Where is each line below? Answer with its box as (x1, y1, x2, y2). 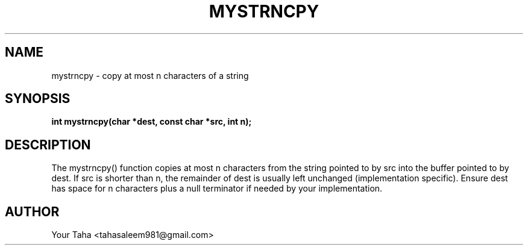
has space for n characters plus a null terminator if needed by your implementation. (51, 183, 383, 194)
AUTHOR (5, 204, 60, 219)
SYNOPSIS (5, 91, 71, 107)
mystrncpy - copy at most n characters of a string (51, 70, 249, 81)
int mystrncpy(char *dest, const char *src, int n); (51, 116, 252, 127)
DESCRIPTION (5, 137, 91, 152)
